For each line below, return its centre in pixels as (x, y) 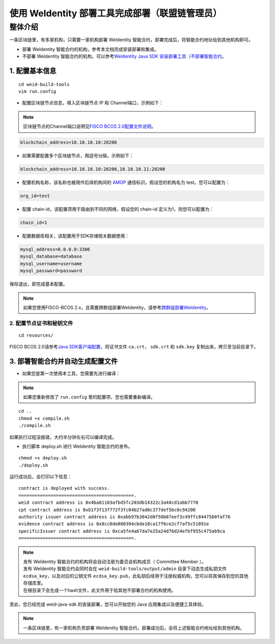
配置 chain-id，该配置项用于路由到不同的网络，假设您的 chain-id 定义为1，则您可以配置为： (118, 209)
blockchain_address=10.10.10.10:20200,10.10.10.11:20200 (93, 169)
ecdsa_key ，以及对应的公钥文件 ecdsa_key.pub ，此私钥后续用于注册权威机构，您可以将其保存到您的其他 (136, 576)
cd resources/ (36, 335)
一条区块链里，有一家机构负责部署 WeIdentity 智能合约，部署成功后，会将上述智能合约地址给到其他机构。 (134, 628)
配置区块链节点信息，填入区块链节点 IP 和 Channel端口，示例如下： (93, 103)
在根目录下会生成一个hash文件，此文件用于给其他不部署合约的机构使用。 (100, 590)
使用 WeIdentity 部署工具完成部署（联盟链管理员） (116, 13)
